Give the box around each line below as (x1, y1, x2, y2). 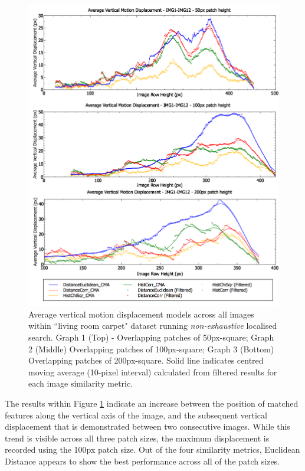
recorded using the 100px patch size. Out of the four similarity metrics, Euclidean (5, 443, 300, 456)
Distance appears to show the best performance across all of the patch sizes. (5, 454, 280, 467)
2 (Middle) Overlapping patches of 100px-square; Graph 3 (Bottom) (28, 342, 274, 355)
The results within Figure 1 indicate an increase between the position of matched (5, 397, 299, 409)
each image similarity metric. (28, 377, 133, 390)
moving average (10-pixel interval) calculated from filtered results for (28, 365, 277, 378)
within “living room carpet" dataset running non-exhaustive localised (28, 319, 277, 332)
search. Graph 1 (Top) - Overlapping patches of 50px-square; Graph (28, 331, 274, 343)
